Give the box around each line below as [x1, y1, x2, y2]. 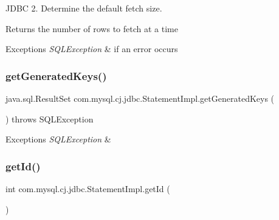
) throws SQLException [5, 112, 94, 125]
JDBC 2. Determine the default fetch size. [5, 2, 162, 14]
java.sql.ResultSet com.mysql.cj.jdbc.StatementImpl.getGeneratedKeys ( [5, 92, 275, 104]
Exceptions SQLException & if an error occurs [5, 42, 178, 55]
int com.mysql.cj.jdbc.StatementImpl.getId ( [5, 182, 170, 195]
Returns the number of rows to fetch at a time [5, 22, 178, 35]
